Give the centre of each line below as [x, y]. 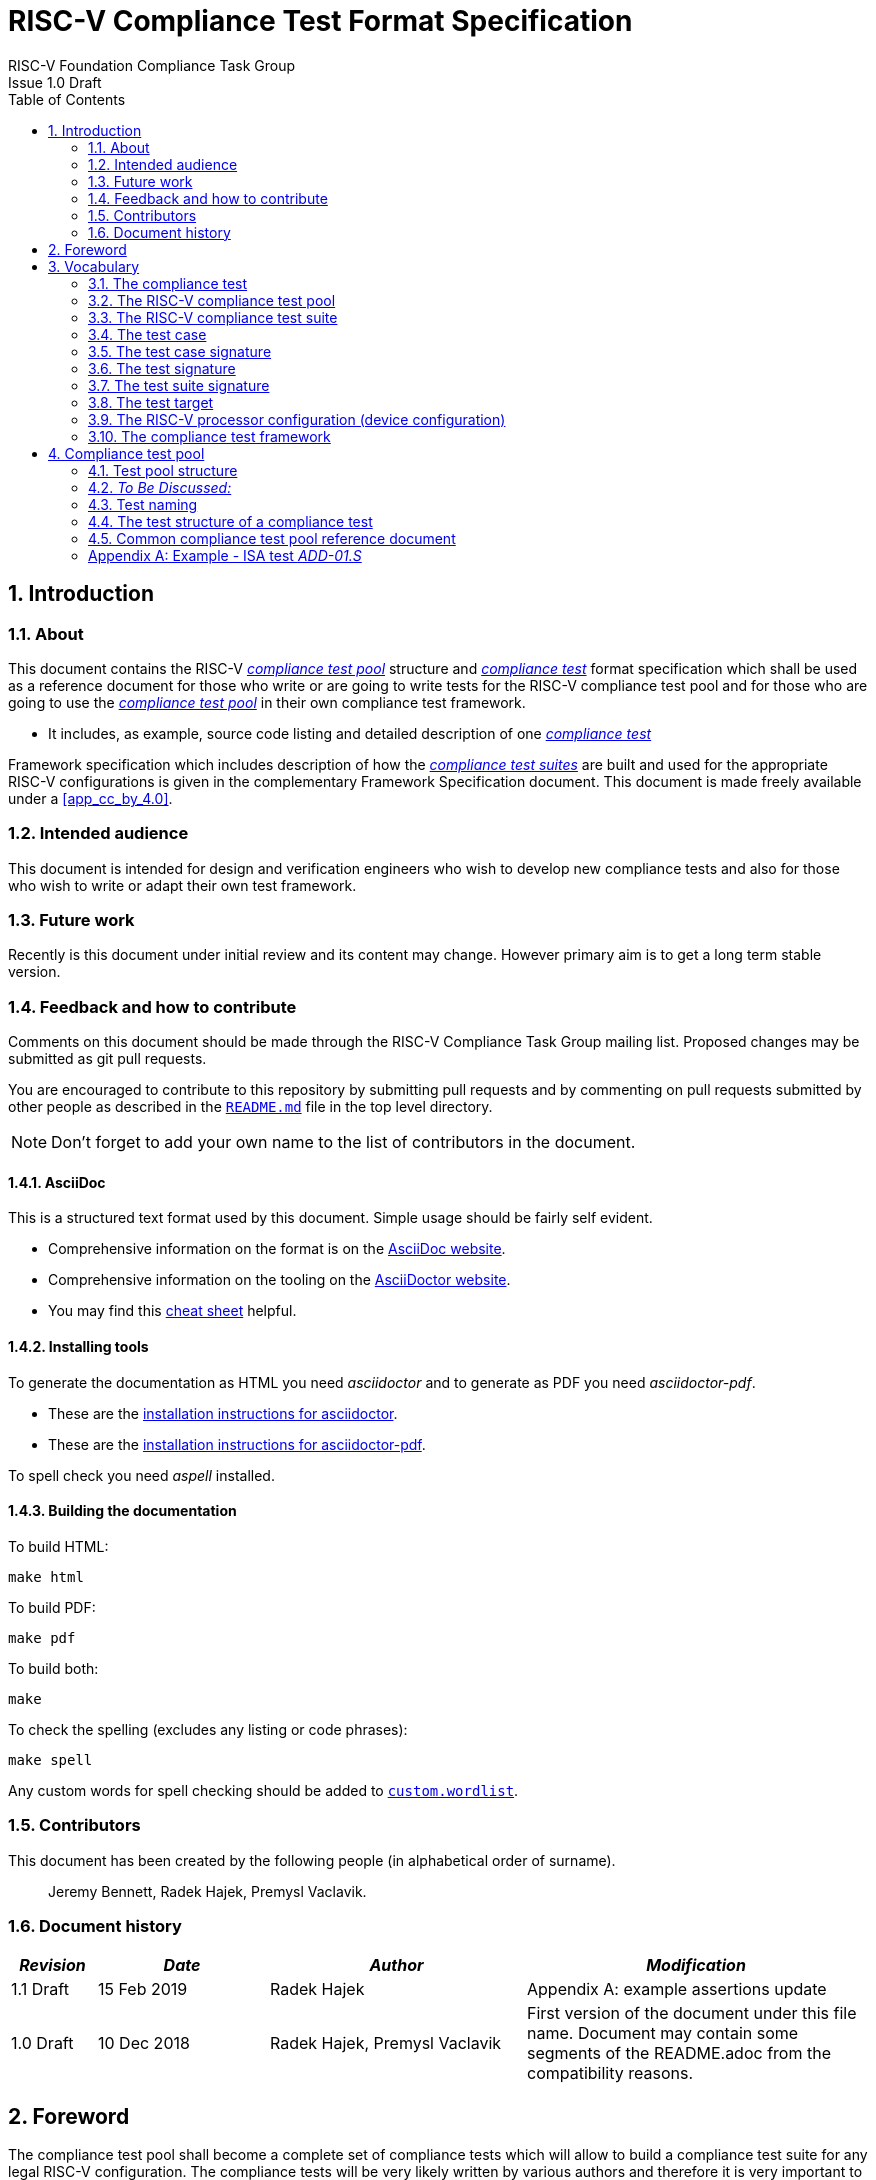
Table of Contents [67, 99]
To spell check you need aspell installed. [141, 1475]
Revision [52, 1965]
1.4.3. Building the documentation [122, 1511]
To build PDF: [52, 1607]
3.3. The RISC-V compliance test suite [213, 317]
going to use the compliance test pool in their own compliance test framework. [267, 702]
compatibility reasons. [610, 2073]
